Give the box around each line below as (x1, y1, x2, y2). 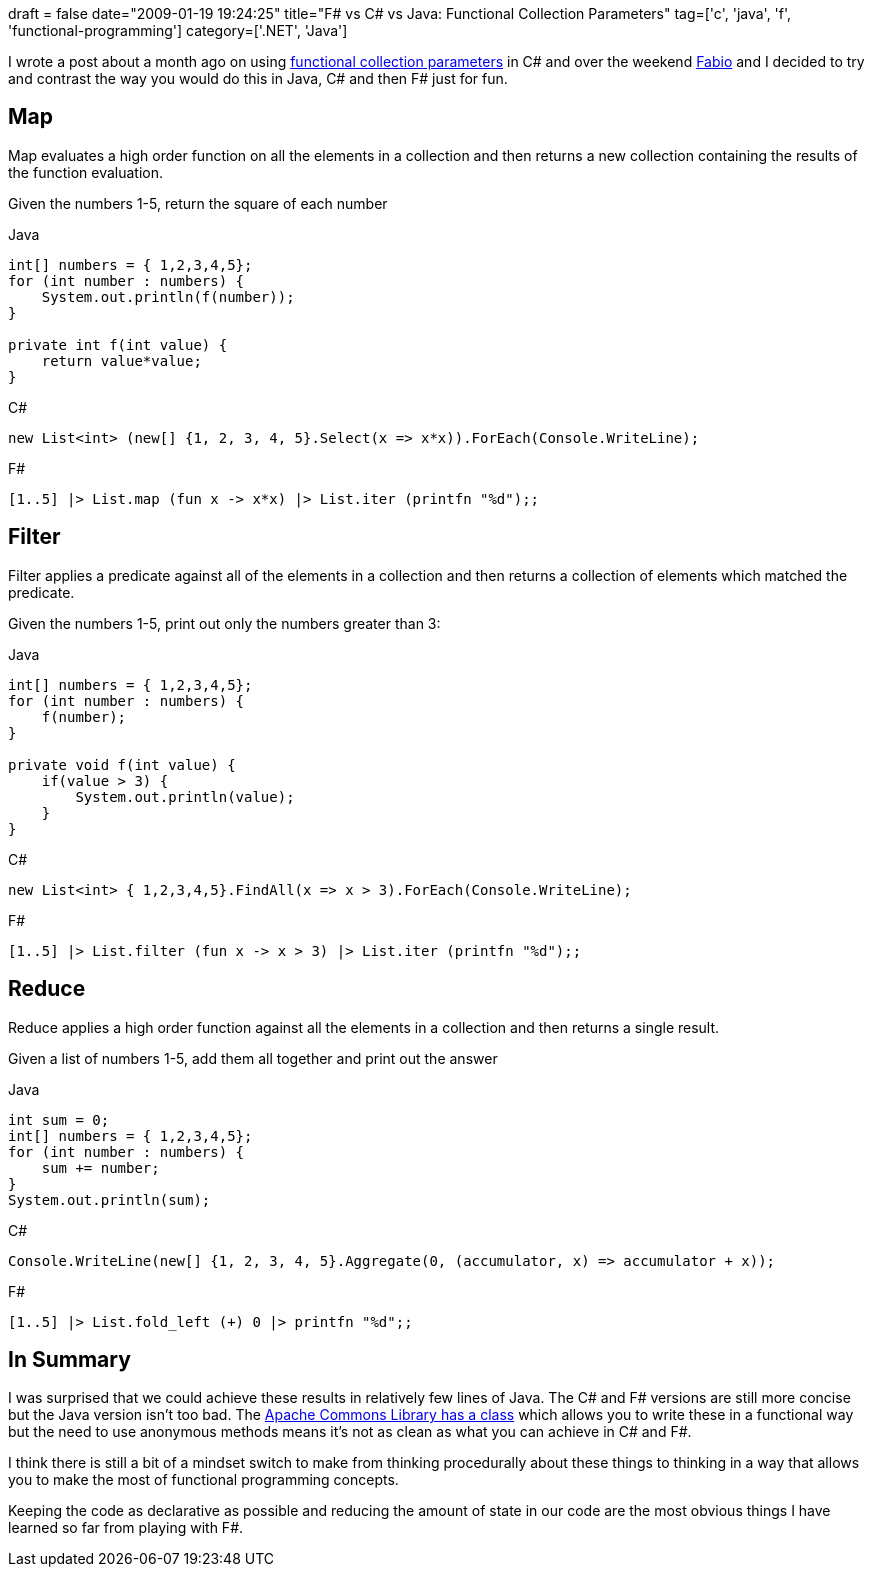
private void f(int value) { (8, 756, 236, 773)
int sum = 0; (8, 1111, 110, 1128)
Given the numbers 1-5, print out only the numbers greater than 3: (8, 614, 441, 632)
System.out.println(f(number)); (41, 288, 295, 305)
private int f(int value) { (8, 336, 228, 353)
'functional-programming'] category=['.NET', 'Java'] (8, 22, 348, 39)
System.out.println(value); (75, 788, 295, 805)
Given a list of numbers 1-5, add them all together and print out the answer (8, 1049, 498, 1067)
